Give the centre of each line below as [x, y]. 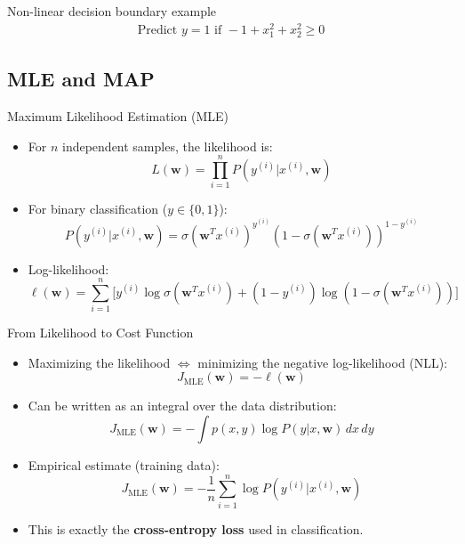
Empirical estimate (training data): [124, 465]
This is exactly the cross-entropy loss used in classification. [196, 528]
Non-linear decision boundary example [112, 11]
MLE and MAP [81, 79]
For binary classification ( [98, 209]
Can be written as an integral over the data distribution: [182, 406]
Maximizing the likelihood [99, 362]
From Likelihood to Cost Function [100, 333]
